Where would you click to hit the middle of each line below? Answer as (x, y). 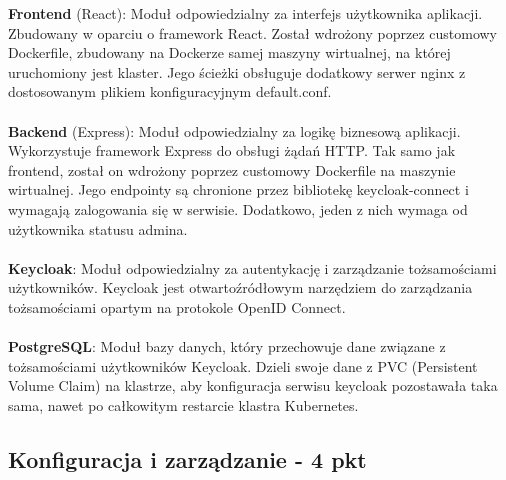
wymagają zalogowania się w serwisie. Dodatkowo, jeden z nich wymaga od (238, 208)
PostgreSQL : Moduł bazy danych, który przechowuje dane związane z (227, 346)
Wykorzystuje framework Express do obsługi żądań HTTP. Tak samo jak (232, 150)
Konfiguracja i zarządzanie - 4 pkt (187, 458)
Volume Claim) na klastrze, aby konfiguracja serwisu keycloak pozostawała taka (253, 385)
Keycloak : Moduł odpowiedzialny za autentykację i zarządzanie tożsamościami (252, 267)
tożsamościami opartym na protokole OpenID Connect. (177, 306)
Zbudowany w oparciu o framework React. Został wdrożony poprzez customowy (252, 32)
